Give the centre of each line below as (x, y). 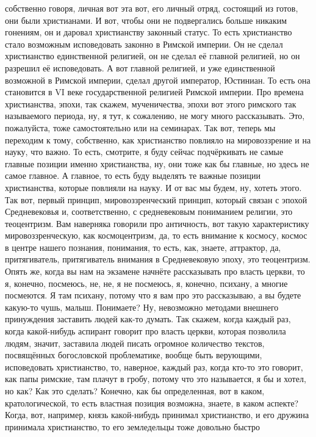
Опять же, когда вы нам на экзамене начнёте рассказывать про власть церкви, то (155, 271)
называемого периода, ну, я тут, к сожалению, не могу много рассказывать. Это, (155, 116)
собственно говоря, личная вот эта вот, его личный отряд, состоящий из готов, (152, 8)
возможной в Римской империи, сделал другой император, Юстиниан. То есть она (158, 80)
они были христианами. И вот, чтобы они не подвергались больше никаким (146, 20)
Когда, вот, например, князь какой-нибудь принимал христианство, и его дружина (157, 415)
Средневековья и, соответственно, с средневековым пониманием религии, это (149, 211)
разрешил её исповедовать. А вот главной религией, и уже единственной (140, 67)
